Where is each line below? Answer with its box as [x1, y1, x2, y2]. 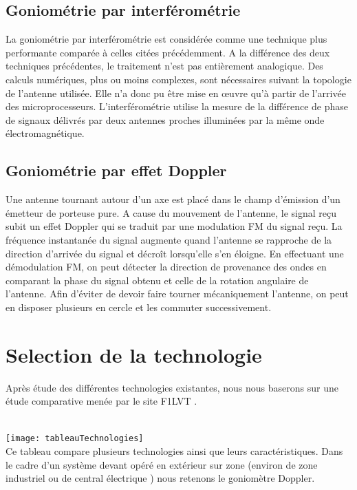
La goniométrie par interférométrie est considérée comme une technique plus [6, 32, 327, 46]
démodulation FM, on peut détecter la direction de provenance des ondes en [6, 259, 327, 274]
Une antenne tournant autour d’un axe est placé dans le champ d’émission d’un [6, 192, 340, 206]
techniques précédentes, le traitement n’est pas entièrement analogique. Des [6, 58, 323, 73]
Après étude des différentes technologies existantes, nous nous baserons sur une [6, 380, 338, 394]
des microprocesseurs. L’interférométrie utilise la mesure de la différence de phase [6, 99, 348, 114]
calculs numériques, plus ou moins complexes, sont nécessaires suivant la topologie [6, 72, 351, 86]
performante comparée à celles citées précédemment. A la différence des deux [6, 45, 330, 59]
